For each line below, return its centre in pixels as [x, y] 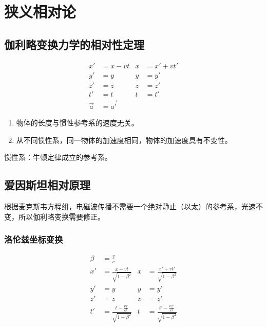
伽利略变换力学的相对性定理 [74, 44]
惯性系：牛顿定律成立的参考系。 [58, 157]
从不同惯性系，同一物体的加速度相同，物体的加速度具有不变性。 [124, 140]
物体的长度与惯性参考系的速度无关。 [77, 122]
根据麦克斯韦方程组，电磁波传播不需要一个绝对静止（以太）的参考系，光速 [130, 206]
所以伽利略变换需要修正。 [61, 216]
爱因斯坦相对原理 [47, 185]
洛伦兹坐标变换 [34, 239]
